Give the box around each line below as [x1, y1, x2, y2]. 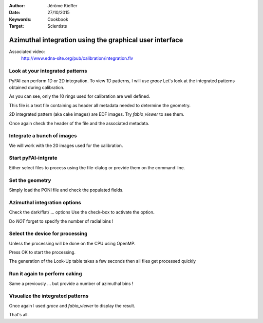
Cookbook [47, 16, 68, 22]
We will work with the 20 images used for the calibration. [9, 143, 123, 148]
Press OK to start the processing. [9, 250, 75, 255]
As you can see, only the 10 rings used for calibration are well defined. [9, 93, 150, 99]
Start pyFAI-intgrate [9, 155, 57, 161]
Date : [9, 10, 20, 16]
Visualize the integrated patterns [9, 292, 89, 299]
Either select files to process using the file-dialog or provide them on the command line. [9, 164, 185, 170]
